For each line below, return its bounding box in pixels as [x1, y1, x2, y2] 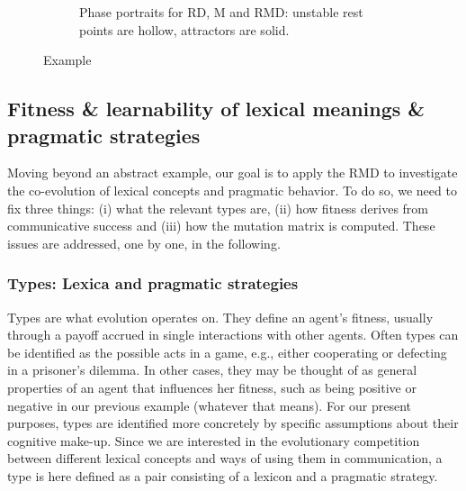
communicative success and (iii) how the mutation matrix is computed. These [7, 216, 435, 235]
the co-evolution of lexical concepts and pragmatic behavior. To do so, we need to [7, 180, 457, 199]
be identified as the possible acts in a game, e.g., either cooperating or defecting [7, 342, 447, 361]
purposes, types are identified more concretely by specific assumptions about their [7, 414, 459, 432]
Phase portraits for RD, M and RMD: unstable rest [79, 3, 363, 21]
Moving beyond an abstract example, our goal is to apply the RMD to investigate [7, 163, 458, 182]
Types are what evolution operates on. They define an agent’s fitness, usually [7, 307, 434, 326]
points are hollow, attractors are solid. [79, 20, 290, 39]
